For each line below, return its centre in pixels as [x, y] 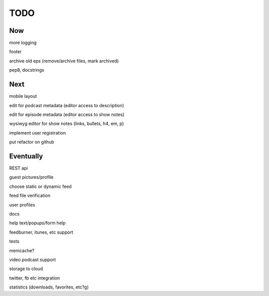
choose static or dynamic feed [40, 186]
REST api [19, 168]
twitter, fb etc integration [35, 278]
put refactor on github [32, 142]
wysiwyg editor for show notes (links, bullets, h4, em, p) [67, 124]
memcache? [22, 250]
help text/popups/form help [37, 223]
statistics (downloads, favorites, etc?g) [49, 287]
